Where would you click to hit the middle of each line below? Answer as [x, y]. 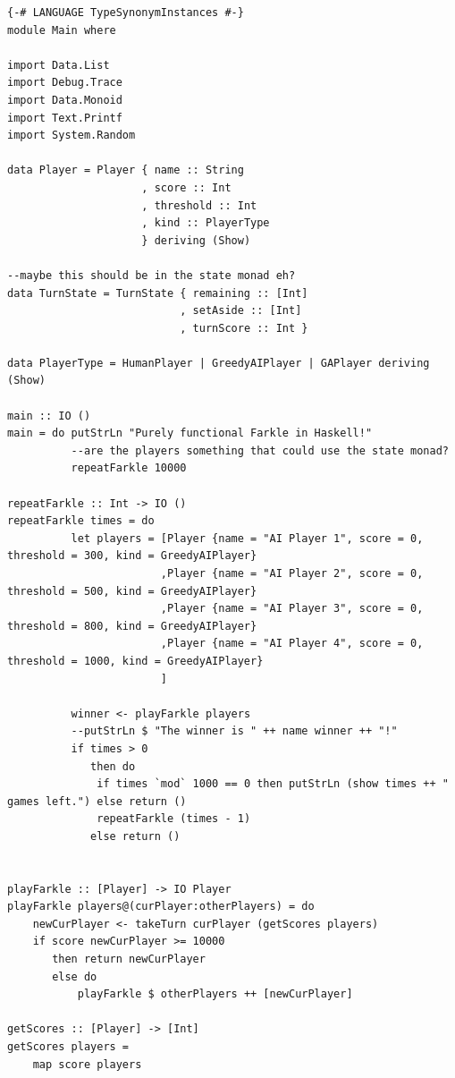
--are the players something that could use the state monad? [260, 450]
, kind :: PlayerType [206, 223]
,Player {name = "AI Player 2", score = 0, [292, 573]
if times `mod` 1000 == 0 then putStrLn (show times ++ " [273, 784]
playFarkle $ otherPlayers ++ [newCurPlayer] [215, 994]
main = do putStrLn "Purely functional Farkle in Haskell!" [190, 433]
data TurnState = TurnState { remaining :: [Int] [158, 293]
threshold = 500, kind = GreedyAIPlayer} [132, 591]
